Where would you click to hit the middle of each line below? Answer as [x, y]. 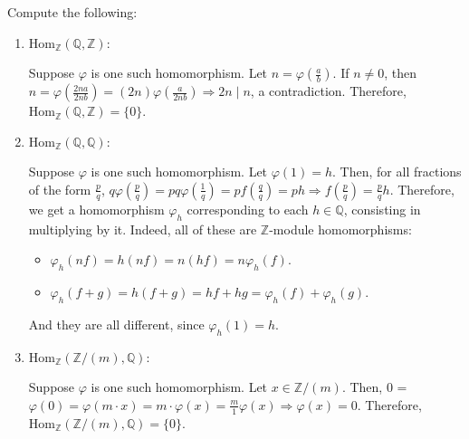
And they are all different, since [116, 324]
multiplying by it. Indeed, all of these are [143, 229]
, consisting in [382, 209]
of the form [60, 189]
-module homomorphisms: [340, 229]
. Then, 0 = [374, 387]
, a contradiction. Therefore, [328, 91]
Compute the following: [72, 12]
